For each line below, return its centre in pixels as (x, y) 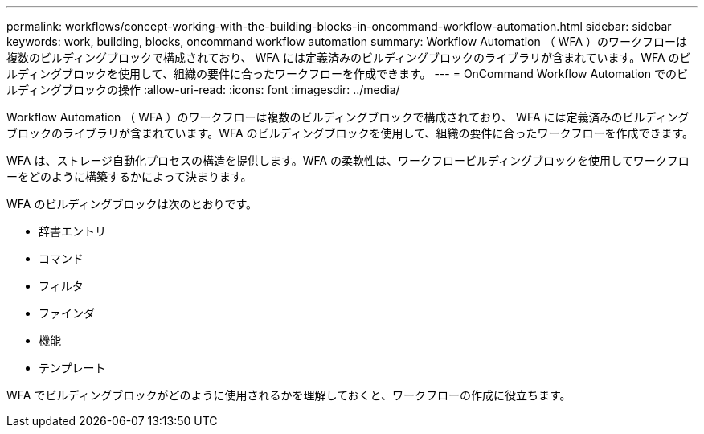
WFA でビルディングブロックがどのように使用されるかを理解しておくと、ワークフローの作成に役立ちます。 (289, 395)
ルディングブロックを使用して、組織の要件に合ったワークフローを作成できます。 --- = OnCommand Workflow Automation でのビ (347, 74)
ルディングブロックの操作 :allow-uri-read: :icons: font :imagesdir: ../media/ (203, 90)
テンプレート (72, 368)
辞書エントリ (72, 231)
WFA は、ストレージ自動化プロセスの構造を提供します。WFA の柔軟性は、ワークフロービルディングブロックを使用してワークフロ (348, 160)
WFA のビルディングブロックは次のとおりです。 (132, 204)
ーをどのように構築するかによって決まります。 (129, 176)
